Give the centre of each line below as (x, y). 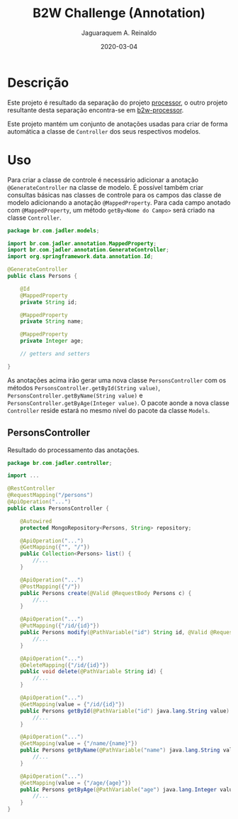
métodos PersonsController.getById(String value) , (84, 387)
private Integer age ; (52, 341)
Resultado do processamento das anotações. (73, 450)
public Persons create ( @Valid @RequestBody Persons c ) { (106, 593)
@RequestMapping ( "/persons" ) (50, 496)
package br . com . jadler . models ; (53, 230)
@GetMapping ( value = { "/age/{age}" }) (76, 783)
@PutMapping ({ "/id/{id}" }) (60, 626)
